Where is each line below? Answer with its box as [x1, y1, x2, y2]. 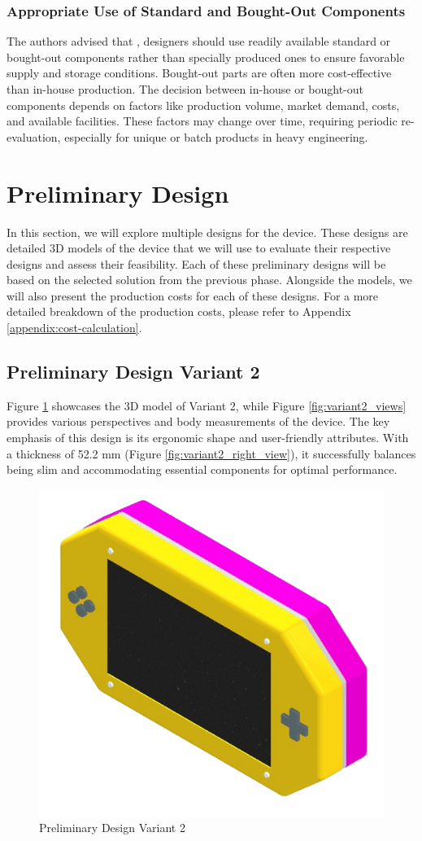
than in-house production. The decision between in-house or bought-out [7, 81, 364, 97]
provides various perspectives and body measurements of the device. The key [7, 413, 390, 430]
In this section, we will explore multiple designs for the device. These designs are [7, 223, 408, 240]
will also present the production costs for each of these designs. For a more [7, 287, 379, 304]
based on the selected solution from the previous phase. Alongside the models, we [7, 271, 412, 288]
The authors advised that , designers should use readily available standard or [7, 33, 391, 50]
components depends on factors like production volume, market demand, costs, [7, 96, 400, 113]
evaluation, [7, 128, 61, 145]
